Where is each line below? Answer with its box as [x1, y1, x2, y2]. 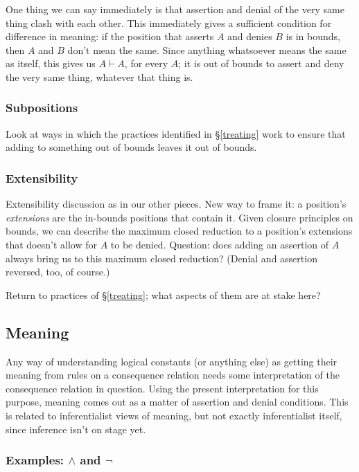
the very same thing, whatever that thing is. [6, 69, 193, 84]
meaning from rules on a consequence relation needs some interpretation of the [6, 367, 340, 382]
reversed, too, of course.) [6, 264, 110, 279]
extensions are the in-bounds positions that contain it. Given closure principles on [6, 210, 353, 224]
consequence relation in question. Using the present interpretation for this [6, 381, 319, 395]
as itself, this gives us [6, 56, 96, 71]
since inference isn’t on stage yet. [6, 421, 146, 436]
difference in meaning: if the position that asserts [6, 29, 214, 44]
